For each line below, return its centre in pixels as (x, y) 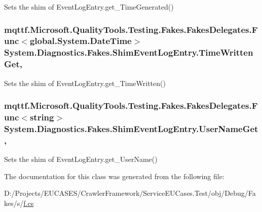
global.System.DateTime (81, 41)
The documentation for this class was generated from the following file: (114, 176)
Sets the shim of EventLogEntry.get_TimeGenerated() (89, 7)
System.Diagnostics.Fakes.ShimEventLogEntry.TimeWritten (129, 52)
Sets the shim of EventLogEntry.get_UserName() (81, 159)
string (42, 117)
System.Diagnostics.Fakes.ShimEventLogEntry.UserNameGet (131, 128)
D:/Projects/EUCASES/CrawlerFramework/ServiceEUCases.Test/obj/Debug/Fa (130, 193)
